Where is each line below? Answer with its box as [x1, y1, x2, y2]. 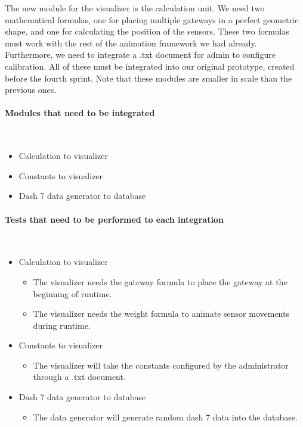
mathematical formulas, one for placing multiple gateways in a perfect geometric [5, 13, 299, 26]
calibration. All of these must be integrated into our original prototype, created [5, 60, 295, 72]
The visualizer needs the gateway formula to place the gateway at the [33, 275, 287, 288]
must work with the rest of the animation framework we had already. [5, 36, 257, 49]
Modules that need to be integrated [5, 107, 155, 119]
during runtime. [33, 319, 91, 331]
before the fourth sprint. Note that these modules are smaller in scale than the [5, 71, 292, 84]
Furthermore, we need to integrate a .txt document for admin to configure [5, 48, 276, 61]
